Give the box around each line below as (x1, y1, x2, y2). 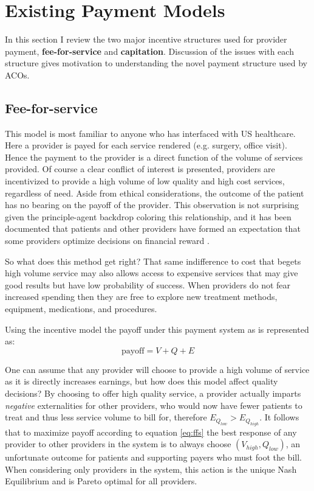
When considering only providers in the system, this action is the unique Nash (5, 462, 297, 475)
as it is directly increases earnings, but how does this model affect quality (5, 375, 278, 388)
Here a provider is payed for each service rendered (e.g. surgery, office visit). (5, 139, 287, 151)
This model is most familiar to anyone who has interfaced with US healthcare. (5, 127, 296, 139)
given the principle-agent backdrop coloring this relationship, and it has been (5, 210, 292, 223)
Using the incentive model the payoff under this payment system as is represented (5, 322, 309, 335)
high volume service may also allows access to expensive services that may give (5, 266, 298, 279)
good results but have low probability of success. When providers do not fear (5, 278, 291, 291)
